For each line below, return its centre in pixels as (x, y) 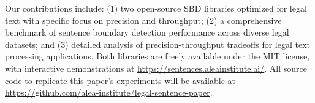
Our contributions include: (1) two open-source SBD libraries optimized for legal (156, 8)
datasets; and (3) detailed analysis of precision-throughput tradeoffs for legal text (158, 44)
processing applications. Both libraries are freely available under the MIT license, (157, 56)
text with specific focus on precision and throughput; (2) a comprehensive (143, 20)
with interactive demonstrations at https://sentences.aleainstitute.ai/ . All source (156, 68)
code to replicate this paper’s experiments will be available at (120, 80)
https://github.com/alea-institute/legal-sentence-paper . (109, 92)
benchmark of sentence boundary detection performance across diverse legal (147, 32)
